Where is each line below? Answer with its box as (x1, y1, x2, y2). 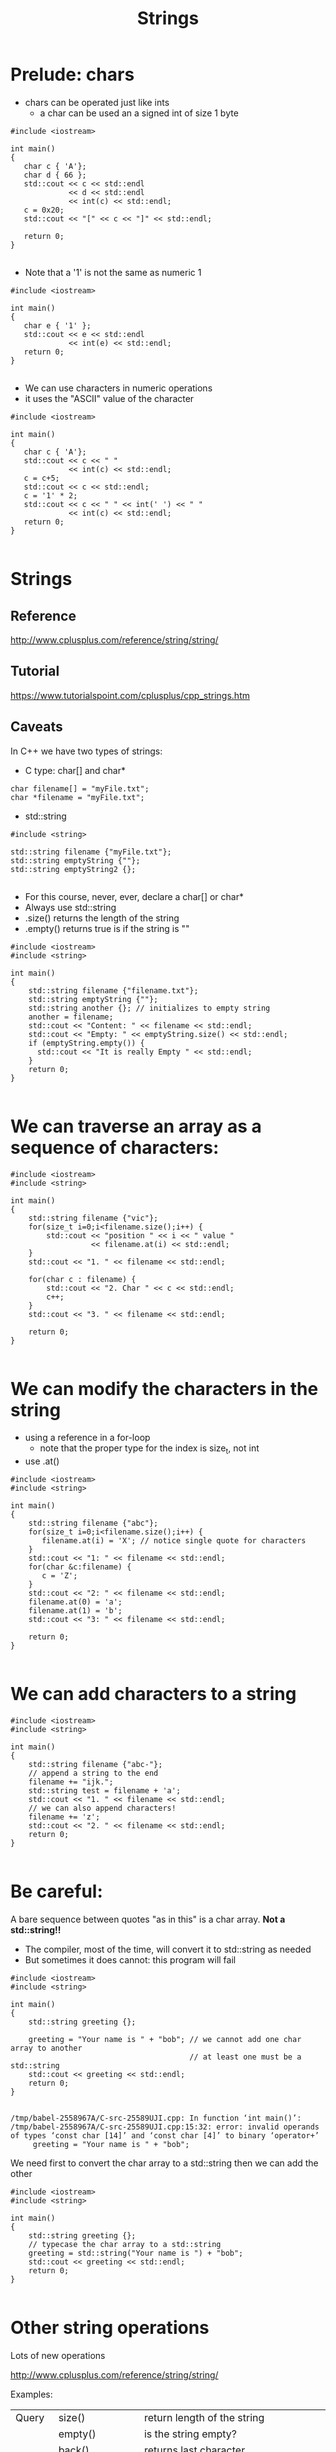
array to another (10, 2043, 83, 2054)
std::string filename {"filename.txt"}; (28, 985, 199, 996)
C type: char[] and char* (24, 764, 127, 776)
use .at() (24, 1455, 60, 1467)
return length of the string (143, 2411, 265, 2425)
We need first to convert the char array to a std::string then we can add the (10, 2157, 319, 2169)
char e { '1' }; (23, 320, 92, 331)
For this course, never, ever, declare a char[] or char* (24, 890, 244, 902)
